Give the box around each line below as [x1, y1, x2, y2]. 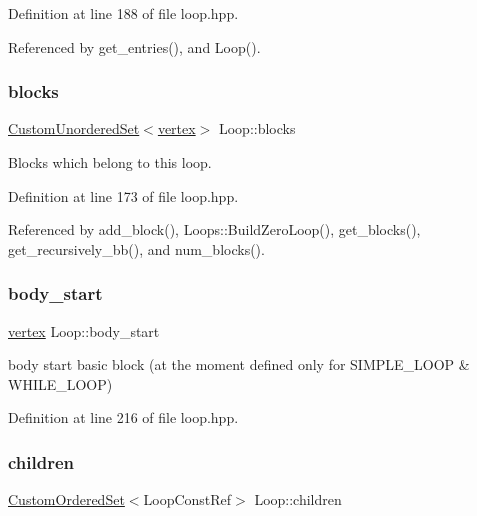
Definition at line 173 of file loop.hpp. [8, 185, 239, 206]
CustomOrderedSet [8, 489, 125, 510]
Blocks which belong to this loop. [8, 152, 212, 172]
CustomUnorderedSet [8, 118, 140, 139]
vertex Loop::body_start [8, 320, 160, 341]
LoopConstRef [143, 489, 232, 510]
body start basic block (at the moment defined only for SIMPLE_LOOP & [8, 354, 470, 375]
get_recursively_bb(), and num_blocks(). [8, 238, 265, 259]
